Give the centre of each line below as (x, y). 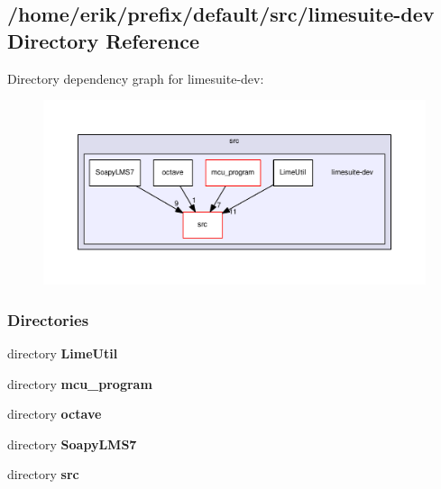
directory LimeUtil (63, 353)
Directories (48, 319)
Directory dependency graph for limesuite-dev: (136, 78)
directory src (43, 474)
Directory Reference (104, 40)
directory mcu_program (80, 383)
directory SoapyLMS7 (72, 444)
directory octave (55, 414)
